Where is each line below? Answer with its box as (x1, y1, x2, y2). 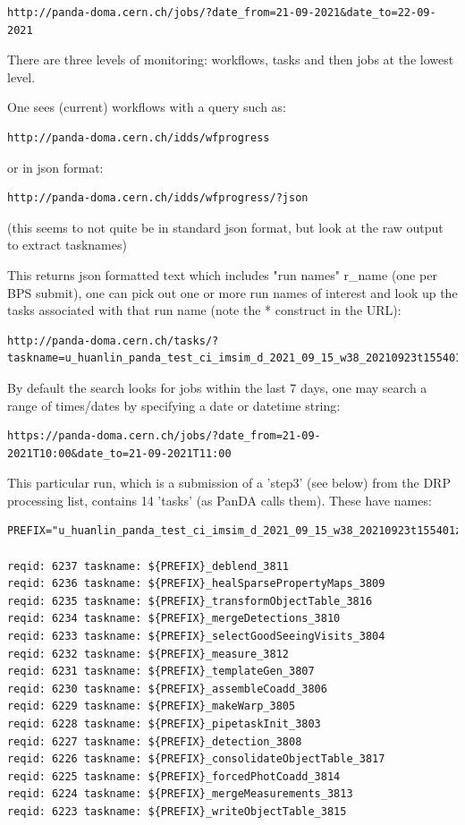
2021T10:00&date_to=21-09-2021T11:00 (7, 447, 232, 460)
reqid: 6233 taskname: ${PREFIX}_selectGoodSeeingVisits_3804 (7, 630, 385, 643)
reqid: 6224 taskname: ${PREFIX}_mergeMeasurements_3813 (7, 787, 353, 801)
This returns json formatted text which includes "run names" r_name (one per (7, 265, 437, 284)
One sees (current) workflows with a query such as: (7, 98, 287, 116)
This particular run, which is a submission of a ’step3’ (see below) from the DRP (7, 473, 451, 492)
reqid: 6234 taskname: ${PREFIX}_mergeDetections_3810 (7, 612, 341, 625)
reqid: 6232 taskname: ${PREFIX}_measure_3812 (7, 647, 289, 660)
